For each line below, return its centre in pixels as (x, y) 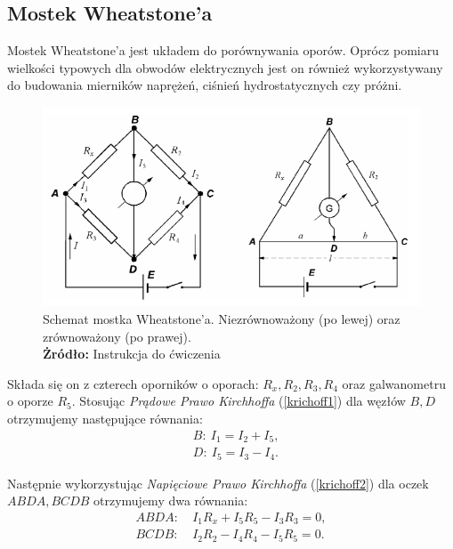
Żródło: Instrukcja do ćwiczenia (132, 354)
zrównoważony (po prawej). (117, 336)
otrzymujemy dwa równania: (171, 501)
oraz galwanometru (394, 383)
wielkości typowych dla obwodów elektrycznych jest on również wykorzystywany (225, 67)
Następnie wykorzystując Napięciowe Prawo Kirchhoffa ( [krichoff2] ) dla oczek (218, 483)
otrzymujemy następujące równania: (105, 419)
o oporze (30, 401)
